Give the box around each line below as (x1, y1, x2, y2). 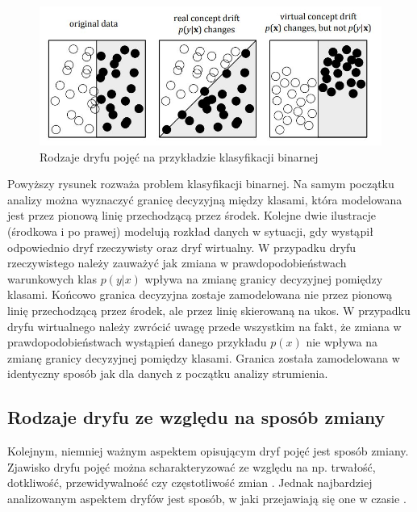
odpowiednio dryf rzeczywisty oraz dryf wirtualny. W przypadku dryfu (7, 238, 357, 255)
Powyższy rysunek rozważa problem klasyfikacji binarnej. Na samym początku (7, 175, 394, 192)
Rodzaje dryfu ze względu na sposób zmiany (7, 405, 386, 430)
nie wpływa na (306, 334, 378, 350)
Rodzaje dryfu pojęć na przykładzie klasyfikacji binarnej (40, 148, 319, 165)
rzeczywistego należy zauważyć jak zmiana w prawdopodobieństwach (7, 254, 347, 271)
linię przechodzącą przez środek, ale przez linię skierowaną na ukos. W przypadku (7, 302, 411, 319)
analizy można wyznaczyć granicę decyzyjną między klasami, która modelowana (7, 191, 402, 208)
